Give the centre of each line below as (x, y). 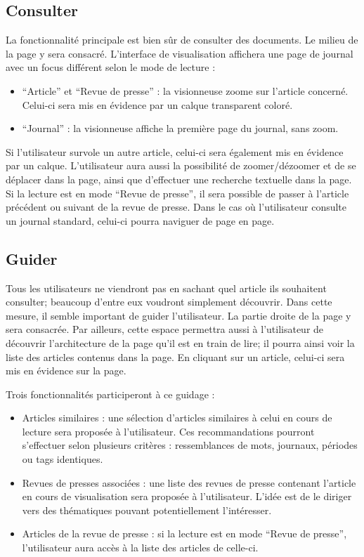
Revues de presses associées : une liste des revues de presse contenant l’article (189, 482)
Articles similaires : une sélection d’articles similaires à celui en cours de (177, 418)
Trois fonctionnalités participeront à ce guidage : (110, 394)
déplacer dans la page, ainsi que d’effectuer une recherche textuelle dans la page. (179, 179)
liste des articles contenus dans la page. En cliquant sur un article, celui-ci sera (175, 356)
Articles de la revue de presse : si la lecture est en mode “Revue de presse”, (184, 533)
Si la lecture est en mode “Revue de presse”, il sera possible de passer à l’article (177, 193)
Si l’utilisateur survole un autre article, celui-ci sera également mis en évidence (175, 151)
